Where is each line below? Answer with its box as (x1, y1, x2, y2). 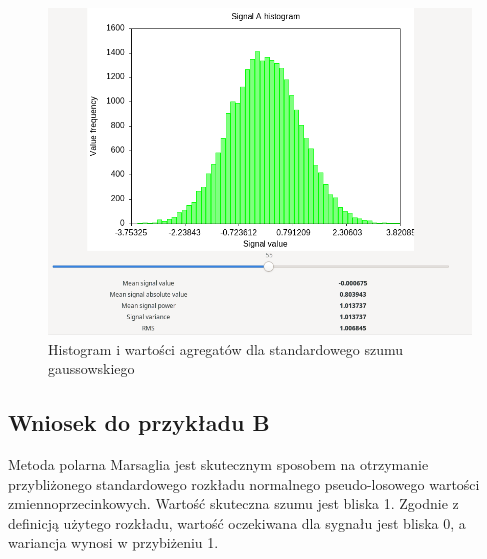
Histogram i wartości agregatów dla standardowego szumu (48, 338, 404, 359)
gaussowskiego (48, 358, 135, 379)
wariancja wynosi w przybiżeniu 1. (8, 532, 219, 553)
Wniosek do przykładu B (8, 407, 270, 438)
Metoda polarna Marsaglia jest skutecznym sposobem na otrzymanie (8, 453, 429, 474)
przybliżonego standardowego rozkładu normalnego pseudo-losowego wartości (8, 473, 480, 494)
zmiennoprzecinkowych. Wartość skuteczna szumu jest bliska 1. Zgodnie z (8, 493, 459, 514)
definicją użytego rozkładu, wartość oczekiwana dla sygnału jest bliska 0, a (8, 512, 466, 533)
